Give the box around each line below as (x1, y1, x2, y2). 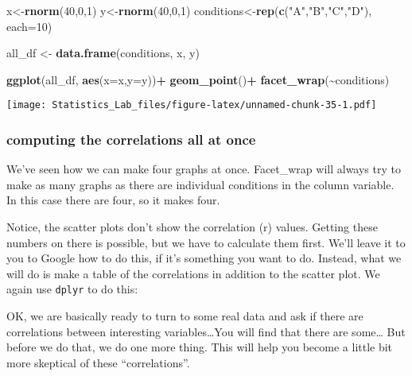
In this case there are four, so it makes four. (6, 192, 220, 208)
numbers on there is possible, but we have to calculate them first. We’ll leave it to (6, 234, 406, 250)
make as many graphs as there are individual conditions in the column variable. (6, 176, 395, 192)
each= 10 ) (6, 17, 52, 34)
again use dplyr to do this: (6, 281, 138, 297)
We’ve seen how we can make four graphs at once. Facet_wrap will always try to (6, 161, 401, 177)
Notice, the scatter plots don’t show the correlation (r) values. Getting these (6, 219, 378, 235)
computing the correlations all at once (6, 129, 256, 149)
